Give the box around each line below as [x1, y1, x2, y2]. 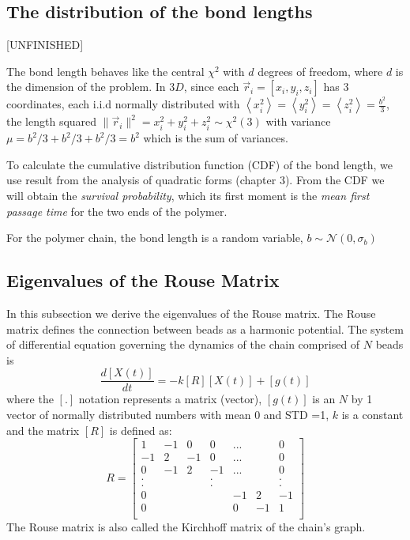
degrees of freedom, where [258, 62, 383, 79]
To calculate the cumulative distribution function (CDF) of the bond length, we [6, 156, 393, 172]
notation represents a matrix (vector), [78, 391, 262, 407]
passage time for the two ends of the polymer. [6, 202, 228, 219]
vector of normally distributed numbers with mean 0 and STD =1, [6, 406, 329, 423]
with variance [265, 113, 331, 130]
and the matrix [6, 421, 80, 438]
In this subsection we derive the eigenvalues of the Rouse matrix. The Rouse [6, 305, 376, 322]
